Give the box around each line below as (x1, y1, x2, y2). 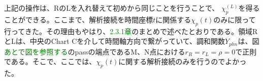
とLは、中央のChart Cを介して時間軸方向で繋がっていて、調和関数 (4, 36, 225, 46)
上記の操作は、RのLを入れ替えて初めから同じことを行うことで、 (4, 3, 219, 13)
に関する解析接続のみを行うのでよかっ (118, 56, 247, 67)
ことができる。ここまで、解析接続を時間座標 (4, 14, 153, 24)
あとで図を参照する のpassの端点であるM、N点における (4, 46, 185, 57)
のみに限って (213, 14, 256, 24)
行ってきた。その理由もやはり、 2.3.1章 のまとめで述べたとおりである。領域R (4, 25, 258, 36)
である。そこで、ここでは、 (4, 56, 96, 67)
